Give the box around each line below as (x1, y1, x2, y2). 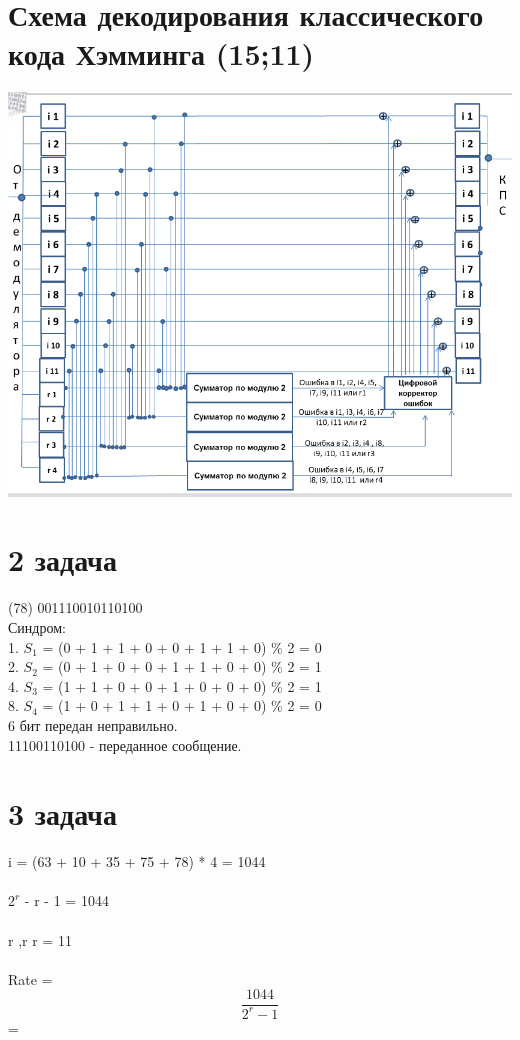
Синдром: (8, 617, 66, 638)
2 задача (8, 539, 117, 580)
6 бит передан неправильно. (8, 714, 178, 735)
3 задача (8, 793, 117, 834)
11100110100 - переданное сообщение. (8, 734, 242, 755)
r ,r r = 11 (8, 929, 72, 950)
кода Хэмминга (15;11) (8, 33, 315, 74)
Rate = (8, 968, 53, 989)
